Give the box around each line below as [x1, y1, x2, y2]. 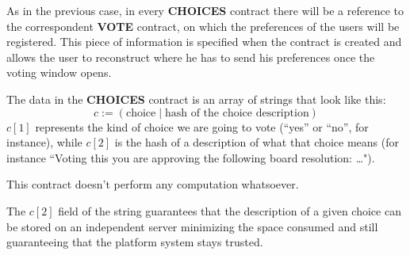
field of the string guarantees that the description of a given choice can [58, 202, 401, 219]
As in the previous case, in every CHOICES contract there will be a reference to [6, 2, 404, 18]
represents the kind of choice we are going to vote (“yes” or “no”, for [35, 118, 369, 135]
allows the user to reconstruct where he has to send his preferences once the [6, 48, 375, 65]
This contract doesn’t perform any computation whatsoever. [6, 176, 299, 192]
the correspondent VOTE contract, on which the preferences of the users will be [6, 17, 400, 34]
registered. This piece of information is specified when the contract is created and [6, 33, 402, 50]
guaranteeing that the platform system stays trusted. [6, 234, 263, 250]
